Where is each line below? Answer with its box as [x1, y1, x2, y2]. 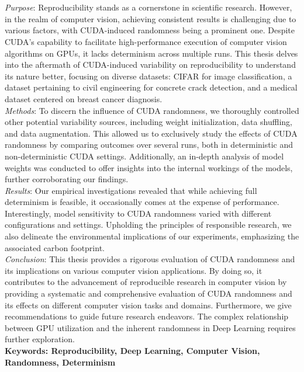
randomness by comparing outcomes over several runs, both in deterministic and [5, 138, 293, 151]
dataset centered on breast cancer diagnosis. [5, 92, 163, 105]
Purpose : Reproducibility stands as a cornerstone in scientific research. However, [5, 1, 292, 13]
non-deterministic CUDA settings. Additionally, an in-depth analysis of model [5, 150, 284, 162]
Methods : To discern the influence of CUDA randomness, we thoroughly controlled [5, 104, 299, 116]
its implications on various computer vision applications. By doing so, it [5, 264, 262, 276]
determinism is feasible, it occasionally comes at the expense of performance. [5, 196, 279, 208]
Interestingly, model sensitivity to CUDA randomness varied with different [5, 207, 272, 219]
